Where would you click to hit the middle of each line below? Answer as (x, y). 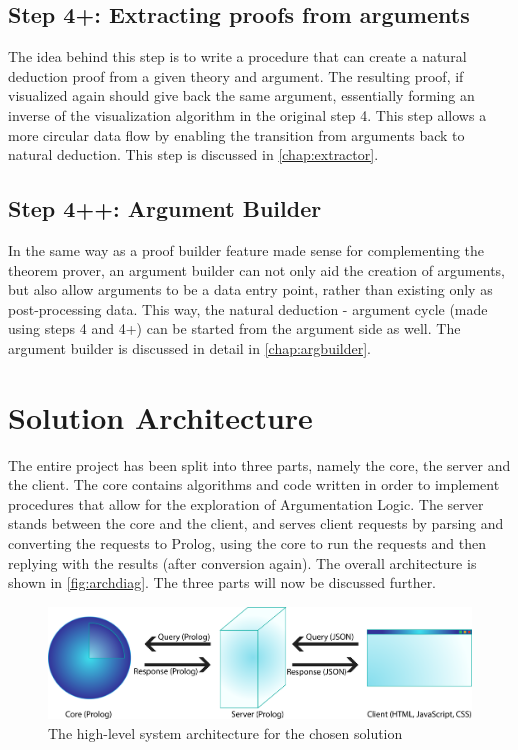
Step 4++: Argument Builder (165, 208)
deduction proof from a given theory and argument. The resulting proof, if (236, 75)
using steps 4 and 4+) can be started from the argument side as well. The (234, 328)
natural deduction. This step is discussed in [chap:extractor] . (193, 154)
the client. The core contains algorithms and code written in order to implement (254, 484)
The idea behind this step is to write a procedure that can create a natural (237, 56)
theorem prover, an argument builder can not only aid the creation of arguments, (256, 269)
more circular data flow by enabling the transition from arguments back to (236, 134)
